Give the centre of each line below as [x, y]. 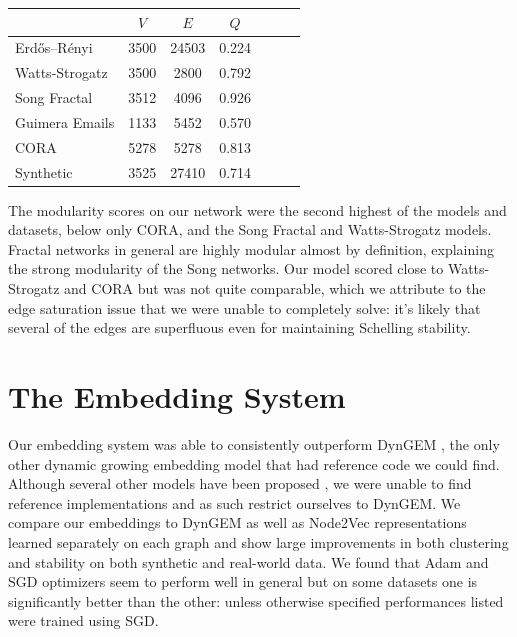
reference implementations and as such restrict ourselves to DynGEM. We [234, 502]
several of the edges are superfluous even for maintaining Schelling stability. [239, 327]
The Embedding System [177, 396]
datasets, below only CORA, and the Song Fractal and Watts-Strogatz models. [250, 229]
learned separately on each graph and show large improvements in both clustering [258, 541]
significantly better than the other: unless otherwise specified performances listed [256, 600]
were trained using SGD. [83, 620]
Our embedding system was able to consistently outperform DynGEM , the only [254, 443]
